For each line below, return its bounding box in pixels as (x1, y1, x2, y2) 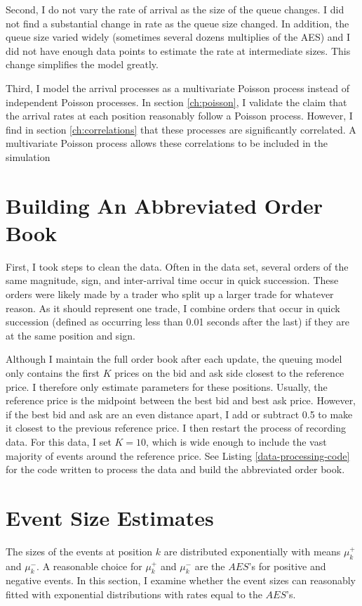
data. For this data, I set (6, 434, 112, 449)
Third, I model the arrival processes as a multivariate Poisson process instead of (6, 80, 349, 95)
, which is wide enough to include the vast (146, 434, 327, 449)
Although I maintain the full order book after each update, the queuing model (6, 352, 342, 366)
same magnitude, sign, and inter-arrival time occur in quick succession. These (6, 273, 339, 288)
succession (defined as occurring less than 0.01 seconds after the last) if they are (6, 314, 350, 329)
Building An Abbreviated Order (6, 191, 323, 219)
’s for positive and (248, 558, 326, 573)
